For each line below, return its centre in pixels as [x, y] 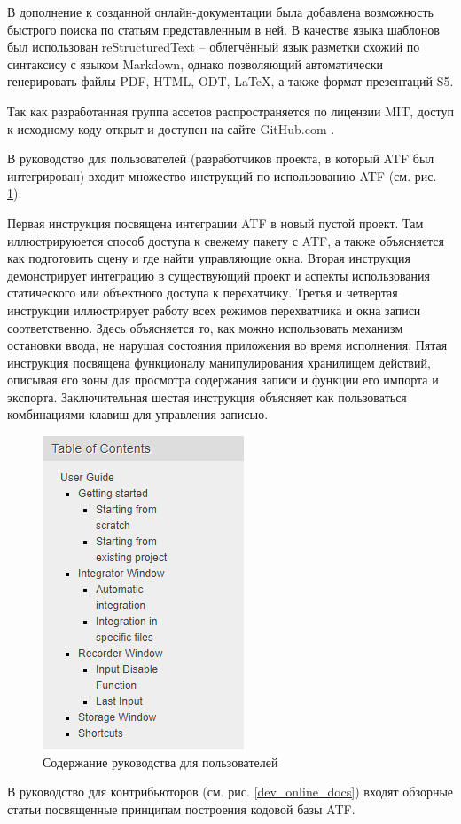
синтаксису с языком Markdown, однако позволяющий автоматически [195, 63]
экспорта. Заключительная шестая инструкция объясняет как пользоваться [207, 396]
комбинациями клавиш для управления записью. [138, 414]
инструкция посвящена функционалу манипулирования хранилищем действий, [219, 362]
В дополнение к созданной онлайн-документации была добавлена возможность [220, 12]
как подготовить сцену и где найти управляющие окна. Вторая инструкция [209, 258]
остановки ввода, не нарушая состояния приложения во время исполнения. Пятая [227, 345]
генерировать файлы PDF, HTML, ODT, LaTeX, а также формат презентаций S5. [230, 81]
